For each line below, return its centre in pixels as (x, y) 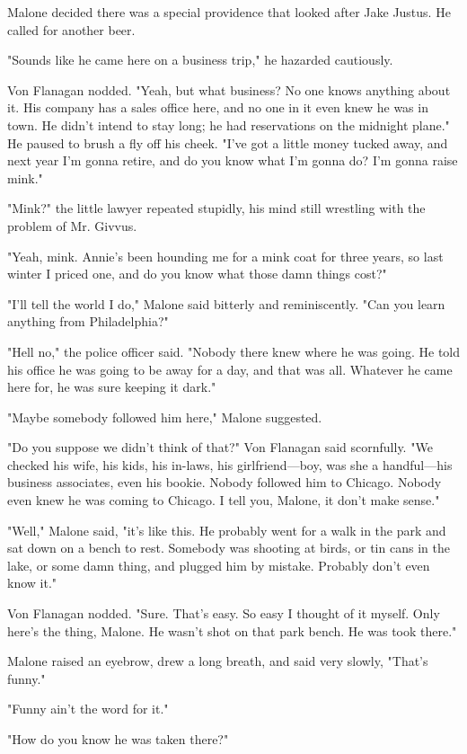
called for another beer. (71, 29)
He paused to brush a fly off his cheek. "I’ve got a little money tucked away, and (228, 142)
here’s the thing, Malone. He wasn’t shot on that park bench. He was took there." (232, 630)
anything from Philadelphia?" (88, 321)
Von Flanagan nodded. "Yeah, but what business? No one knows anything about (229, 89)
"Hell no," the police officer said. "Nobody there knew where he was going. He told (233, 351)
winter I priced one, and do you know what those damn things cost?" (197, 274)
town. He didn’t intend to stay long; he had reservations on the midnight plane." (229, 124)
